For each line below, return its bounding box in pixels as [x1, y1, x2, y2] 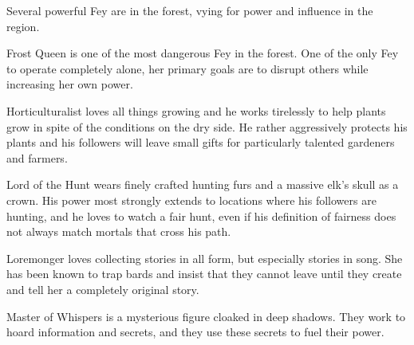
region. [6, 18, 40, 34]
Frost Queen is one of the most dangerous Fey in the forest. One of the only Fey [6, 45, 399, 61]
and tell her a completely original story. [6, 280, 199, 297]
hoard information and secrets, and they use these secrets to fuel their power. [6, 323, 384, 340]
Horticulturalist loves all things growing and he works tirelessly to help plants [6, 102, 386, 119]
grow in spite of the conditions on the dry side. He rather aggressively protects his [6, 118, 408, 135]
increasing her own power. [6, 76, 133, 92]
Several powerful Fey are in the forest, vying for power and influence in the [6, 2, 373, 18]
